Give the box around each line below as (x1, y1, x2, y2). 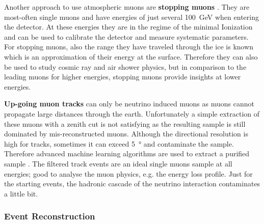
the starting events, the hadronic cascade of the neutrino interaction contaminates (4, 178, 260, 189)
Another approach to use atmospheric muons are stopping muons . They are (4, 2, 250, 12)
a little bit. (4, 188, 38, 199)
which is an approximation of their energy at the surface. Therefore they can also (4, 51, 258, 62)
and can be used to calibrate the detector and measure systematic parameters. (4, 31, 249, 42)
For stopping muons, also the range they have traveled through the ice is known (4, 41, 254, 52)
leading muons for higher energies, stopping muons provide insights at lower (4, 71, 241, 82)
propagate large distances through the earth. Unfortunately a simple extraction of (4, 108, 260, 119)
